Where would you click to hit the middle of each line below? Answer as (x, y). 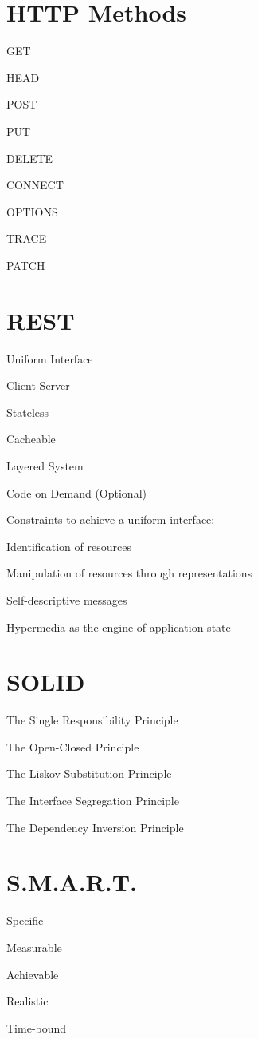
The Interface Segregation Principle (93, 801)
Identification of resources (69, 546)
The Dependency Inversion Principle (95, 827)
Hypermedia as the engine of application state (119, 627)
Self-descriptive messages (67, 599)
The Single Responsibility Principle (92, 720)
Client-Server (38, 385)
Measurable (34, 947)
